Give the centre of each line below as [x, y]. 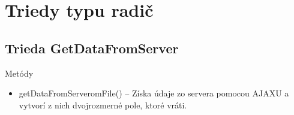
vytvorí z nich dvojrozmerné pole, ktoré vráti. [103, 105]
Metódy [19, 73]
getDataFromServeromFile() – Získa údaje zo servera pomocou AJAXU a [154, 93]
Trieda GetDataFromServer [92, 48]
